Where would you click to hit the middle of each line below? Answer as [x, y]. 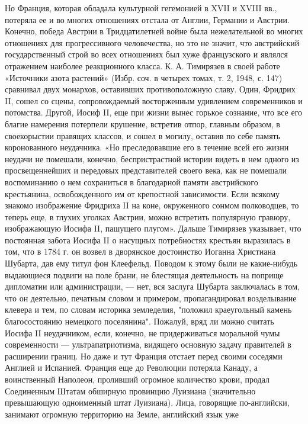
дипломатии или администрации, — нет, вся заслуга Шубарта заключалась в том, [152, 286]
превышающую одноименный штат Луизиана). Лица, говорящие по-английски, [147, 402]
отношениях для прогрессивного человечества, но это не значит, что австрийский [152, 42]
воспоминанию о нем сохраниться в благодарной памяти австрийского [131, 182]
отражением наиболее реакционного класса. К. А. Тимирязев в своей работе [142, 65]
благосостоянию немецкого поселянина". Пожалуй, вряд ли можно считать [139, 321]
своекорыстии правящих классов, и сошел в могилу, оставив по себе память [143, 135]
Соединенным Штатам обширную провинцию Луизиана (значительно [130, 391]
